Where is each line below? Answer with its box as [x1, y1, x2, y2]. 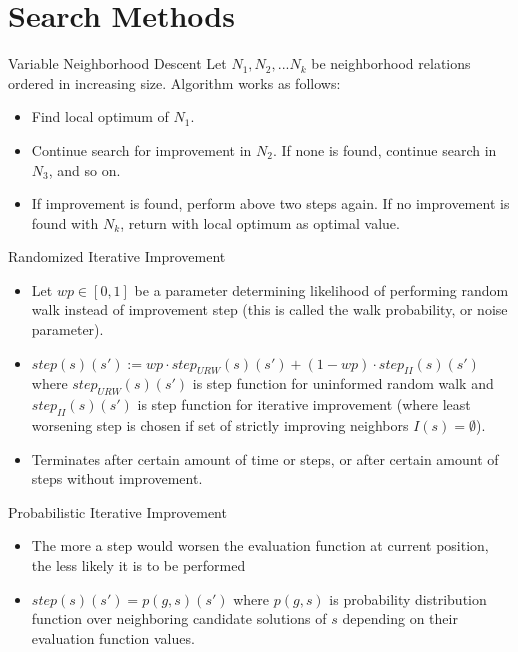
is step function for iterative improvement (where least [137, 394, 471, 415]
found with [31, 212, 99, 233]
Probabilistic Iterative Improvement [8, 501, 227, 522]
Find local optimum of [31, 106, 169, 127]
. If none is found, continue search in [272, 139, 497, 160]
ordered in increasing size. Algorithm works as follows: [8, 72, 341, 93]
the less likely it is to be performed [31, 555, 246, 576]
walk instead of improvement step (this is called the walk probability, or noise [31, 299, 508, 320]
